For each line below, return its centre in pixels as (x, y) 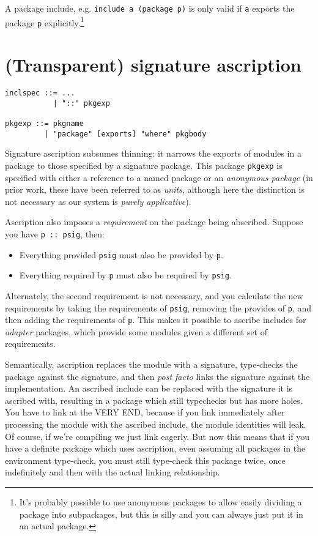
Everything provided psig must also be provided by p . (121, 254)
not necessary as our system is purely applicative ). (98, 201)
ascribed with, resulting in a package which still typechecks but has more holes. (154, 400)
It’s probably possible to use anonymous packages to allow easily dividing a (161, 502)
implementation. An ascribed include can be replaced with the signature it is (149, 388)
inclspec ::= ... (40, 93)
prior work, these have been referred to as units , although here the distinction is (155, 189)
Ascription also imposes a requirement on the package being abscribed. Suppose (154, 222)
